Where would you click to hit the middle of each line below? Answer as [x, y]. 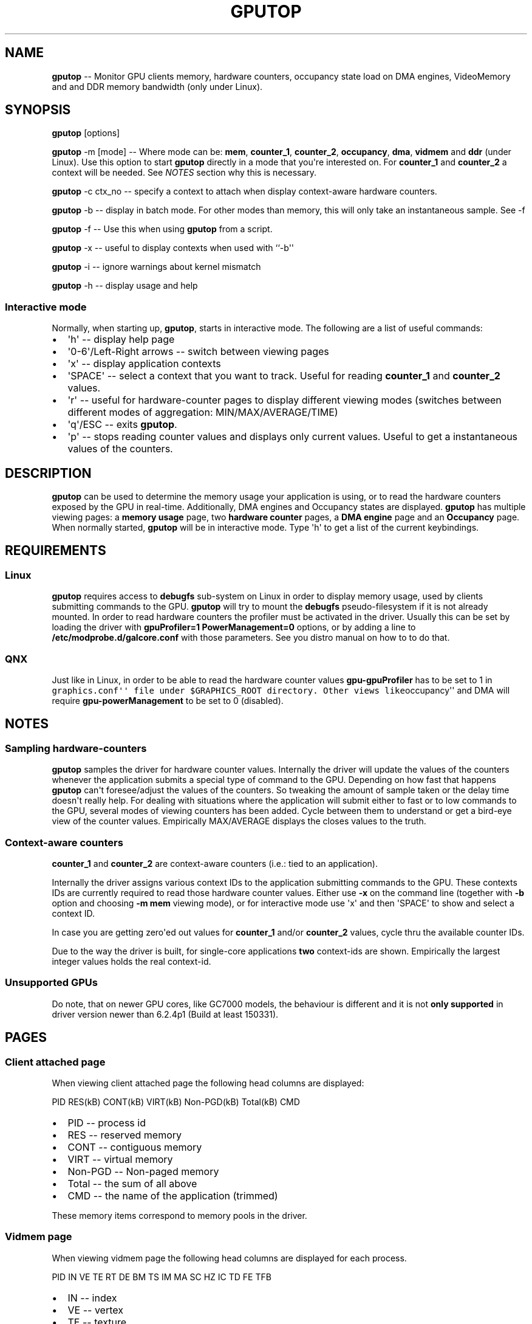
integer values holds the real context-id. [131, 961]
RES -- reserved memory [125, 1135]
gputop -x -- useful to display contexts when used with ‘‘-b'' [173, 248]
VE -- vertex [95, 1310]
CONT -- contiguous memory [135, 1147]
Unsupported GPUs [51, 983]
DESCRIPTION [48, 473]
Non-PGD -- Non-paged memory [143, 1171]
